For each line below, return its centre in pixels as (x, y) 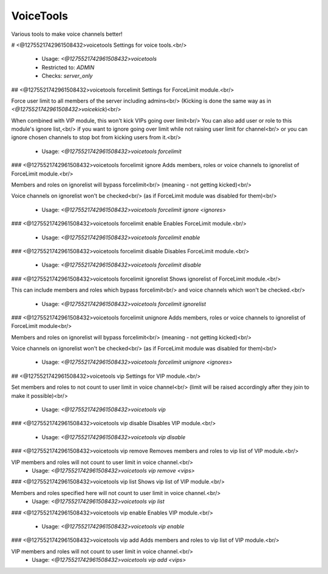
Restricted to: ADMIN (68, 67)
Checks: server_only (67, 76)
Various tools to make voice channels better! (67, 34)
